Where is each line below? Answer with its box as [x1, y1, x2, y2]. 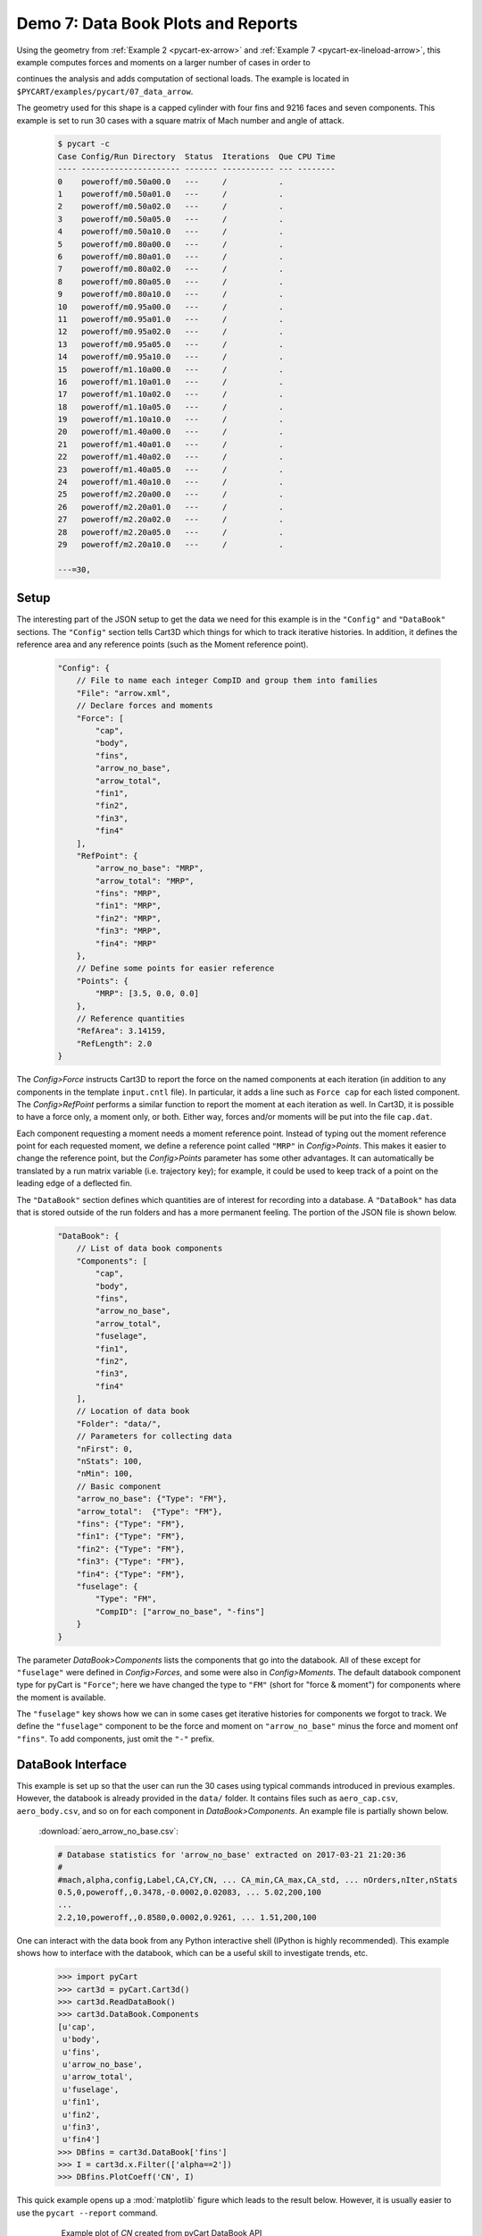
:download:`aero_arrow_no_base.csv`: [38, 1825, 179, 1836]
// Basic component [76, 1481, 162, 1491]
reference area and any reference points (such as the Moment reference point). [16, 639, 309, 650]
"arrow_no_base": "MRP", [95, 863, 204, 874]
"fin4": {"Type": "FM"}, [76, 1569, 186, 1579]
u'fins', [62, 2046, 101, 2057]
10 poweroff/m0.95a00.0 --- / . [57, 301, 285, 312]
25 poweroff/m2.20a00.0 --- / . [57, 489, 285, 500]
